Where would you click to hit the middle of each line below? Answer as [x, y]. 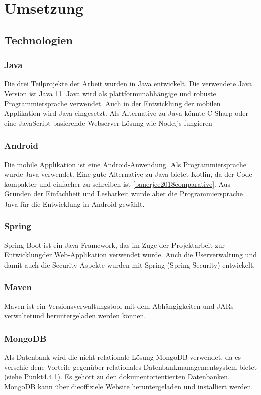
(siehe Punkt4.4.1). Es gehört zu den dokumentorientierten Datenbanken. [117, 377]
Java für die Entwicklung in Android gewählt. [74, 203]
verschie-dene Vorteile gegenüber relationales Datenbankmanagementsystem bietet [131, 367]
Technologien [38, 40]
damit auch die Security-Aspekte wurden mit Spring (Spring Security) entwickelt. [130, 264]
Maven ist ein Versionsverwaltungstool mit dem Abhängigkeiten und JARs [119, 306]
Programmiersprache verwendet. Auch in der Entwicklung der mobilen [112, 103]
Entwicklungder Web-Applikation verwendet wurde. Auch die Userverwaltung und [130, 255]
